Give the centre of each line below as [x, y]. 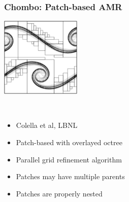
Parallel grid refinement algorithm [69, 159]
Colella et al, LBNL [47, 125]
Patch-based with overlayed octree [69, 142]
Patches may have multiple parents [70, 176]
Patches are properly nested [59, 193]
